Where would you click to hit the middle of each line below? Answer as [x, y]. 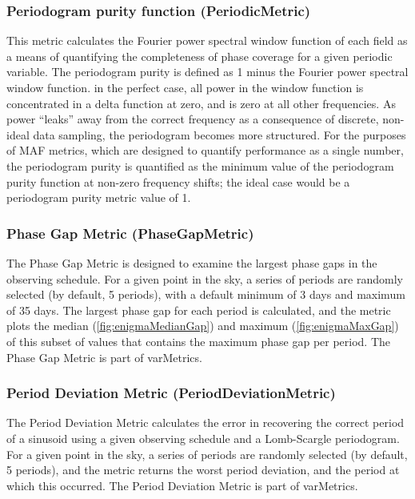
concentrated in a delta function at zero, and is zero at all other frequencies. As [201, 103]
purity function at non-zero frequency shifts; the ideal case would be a [178, 181]
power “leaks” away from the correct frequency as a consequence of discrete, [193, 119]
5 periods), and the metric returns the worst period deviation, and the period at [203, 470]
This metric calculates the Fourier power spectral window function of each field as [207, 40]
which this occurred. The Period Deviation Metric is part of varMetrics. [182, 485]
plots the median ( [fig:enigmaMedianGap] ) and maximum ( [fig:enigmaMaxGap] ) [203, 326]
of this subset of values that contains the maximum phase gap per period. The [199, 341]
